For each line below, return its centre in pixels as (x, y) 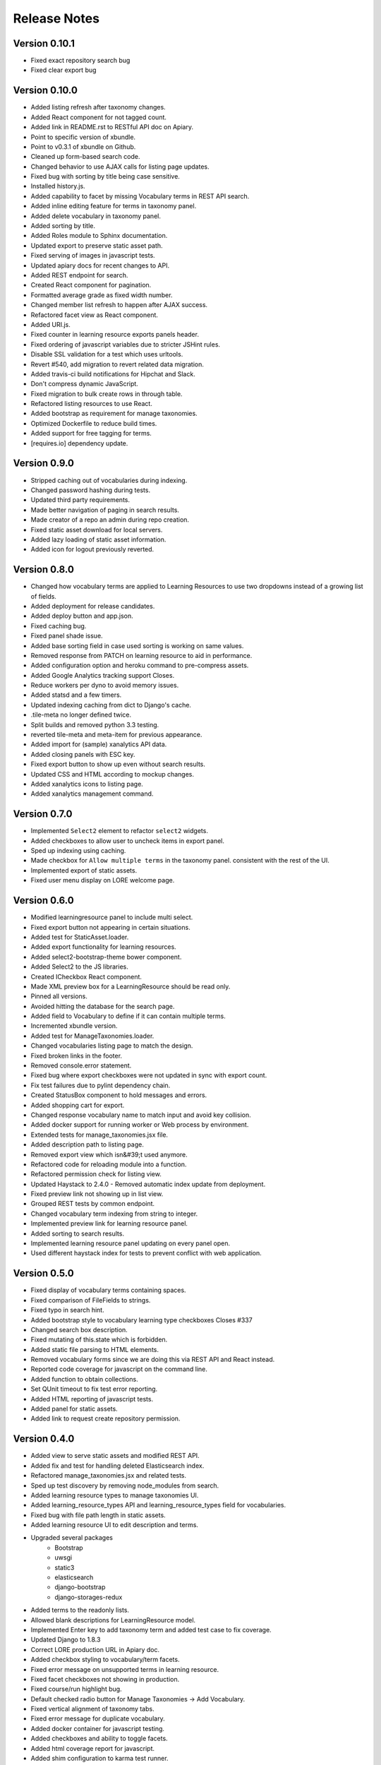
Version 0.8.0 (43, 569)
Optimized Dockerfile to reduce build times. (94, 423)
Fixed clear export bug (64, 70)
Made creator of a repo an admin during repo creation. (110, 520)
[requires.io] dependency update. (79, 443)
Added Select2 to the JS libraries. (79, 967)
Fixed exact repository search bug (80, 61)
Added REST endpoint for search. (79, 275)
